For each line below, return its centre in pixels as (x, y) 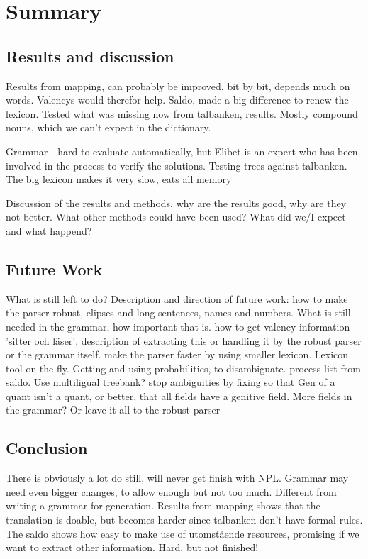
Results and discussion (90, 56)
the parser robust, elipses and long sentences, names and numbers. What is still (178, 312)
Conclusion (47, 448)
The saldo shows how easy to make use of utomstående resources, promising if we (183, 533)
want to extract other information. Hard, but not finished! (132, 547)
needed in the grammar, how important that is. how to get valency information (178, 326)
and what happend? (49, 230)
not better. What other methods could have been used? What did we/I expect (176, 217)
